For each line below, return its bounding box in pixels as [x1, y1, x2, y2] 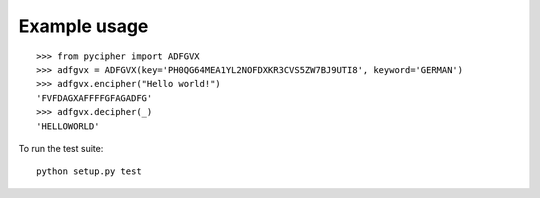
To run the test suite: [18, 142, 104, 154]
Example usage [18, 15, 149, 37]
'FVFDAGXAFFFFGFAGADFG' [36, 92, 153, 104]
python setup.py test [36, 166, 142, 177]
